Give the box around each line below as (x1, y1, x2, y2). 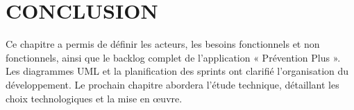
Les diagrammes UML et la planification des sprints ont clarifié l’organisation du (6, 64, 349, 78)
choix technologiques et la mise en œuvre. (6, 91, 183, 105)
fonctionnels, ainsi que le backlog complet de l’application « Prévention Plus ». (6, 50, 341, 64)
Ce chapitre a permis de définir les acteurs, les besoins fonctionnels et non (6, 37, 320, 51)
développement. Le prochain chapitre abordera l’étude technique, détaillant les (6, 77, 339, 91)
